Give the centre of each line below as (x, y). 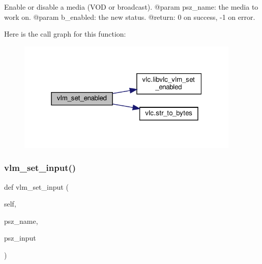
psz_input (20, 238)
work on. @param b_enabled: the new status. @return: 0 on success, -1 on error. (130, 17)
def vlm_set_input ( (36, 186)
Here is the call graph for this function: (65, 34)
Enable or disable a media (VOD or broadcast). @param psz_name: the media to (131, 7)
